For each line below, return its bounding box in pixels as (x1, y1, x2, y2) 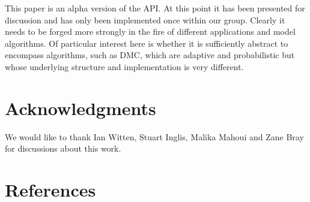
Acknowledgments (5, 95, 156, 120)
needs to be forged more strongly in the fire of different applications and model (5, 25, 296, 38)
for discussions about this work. (5, 142, 121, 155)
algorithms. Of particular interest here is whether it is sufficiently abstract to (5, 37, 288, 49)
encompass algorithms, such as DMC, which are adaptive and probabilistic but (5, 49, 295, 61)
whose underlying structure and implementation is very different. (5, 60, 244, 73)
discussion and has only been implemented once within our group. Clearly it (5, 13, 285, 26)
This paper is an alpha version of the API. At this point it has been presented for (5, 2, 305, 14)
